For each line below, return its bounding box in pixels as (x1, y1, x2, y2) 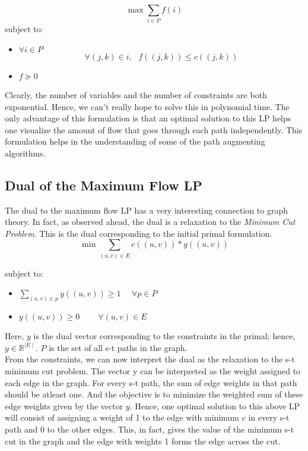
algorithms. (5, 146, 46, 159)
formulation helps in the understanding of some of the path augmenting (5, 135, 265, 148)
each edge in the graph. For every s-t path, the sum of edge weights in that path (5, 376, 297, 389)
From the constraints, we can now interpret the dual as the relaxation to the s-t (5, 353, 295, 365)
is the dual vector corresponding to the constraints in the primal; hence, (33, 330, 296, 342)
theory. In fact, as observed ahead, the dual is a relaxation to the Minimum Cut (5, 215, 296, 228)
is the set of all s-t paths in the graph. (49, 341, 188, 353)
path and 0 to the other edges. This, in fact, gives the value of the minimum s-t (5, 423, 294, 435)
